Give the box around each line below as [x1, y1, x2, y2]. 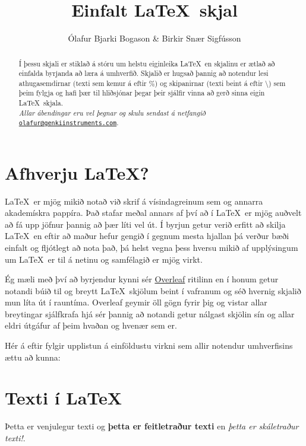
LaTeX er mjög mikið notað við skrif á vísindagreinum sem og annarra [5, 195, 263, 207]
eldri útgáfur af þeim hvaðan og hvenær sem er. [5, 319, 177, 332]
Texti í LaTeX [5, 386, 122, 410]
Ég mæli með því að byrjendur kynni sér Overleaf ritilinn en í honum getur [5, 273, 279, 285]
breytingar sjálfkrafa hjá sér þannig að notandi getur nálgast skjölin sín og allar [5, 307, 295, 320]
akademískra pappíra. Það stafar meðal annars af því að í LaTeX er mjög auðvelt [5, 206, 302, 219]
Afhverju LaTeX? [5, 160, 149, 184]
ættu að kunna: [5, 351, 61, 363]
